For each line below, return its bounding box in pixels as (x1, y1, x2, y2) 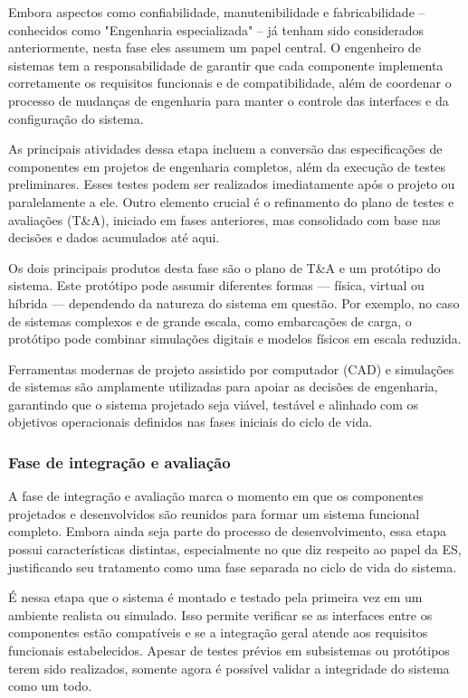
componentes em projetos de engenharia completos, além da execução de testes (8, 156, 445, 175)
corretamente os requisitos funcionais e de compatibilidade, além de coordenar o (8, 73, 452, 92)
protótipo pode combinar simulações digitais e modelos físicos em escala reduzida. (8, 329, 462, 348)
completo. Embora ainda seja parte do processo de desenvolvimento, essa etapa (8, 522, 447, 541)
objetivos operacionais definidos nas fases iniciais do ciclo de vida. (8, 412, 373, 431)
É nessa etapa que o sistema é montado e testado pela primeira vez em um (8, 588, 423, 607)
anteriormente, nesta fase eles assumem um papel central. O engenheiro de (8, 38, 421, 57)
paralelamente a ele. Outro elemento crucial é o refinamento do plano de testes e (8, 192, 454, 211)
